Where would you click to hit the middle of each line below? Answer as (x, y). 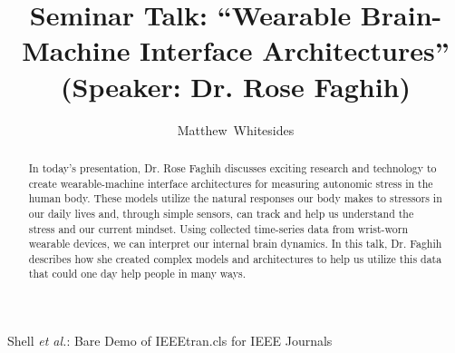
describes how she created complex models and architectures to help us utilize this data (235, 258)
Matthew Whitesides (236, 129)
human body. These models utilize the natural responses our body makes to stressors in (235, 198)
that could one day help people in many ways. (137, 274)
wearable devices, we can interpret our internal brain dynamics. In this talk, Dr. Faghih (235, 244)
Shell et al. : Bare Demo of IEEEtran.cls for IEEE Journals (170, 341)
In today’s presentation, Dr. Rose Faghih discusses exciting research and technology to (232, 167)
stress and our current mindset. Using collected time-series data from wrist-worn (218, 228)
